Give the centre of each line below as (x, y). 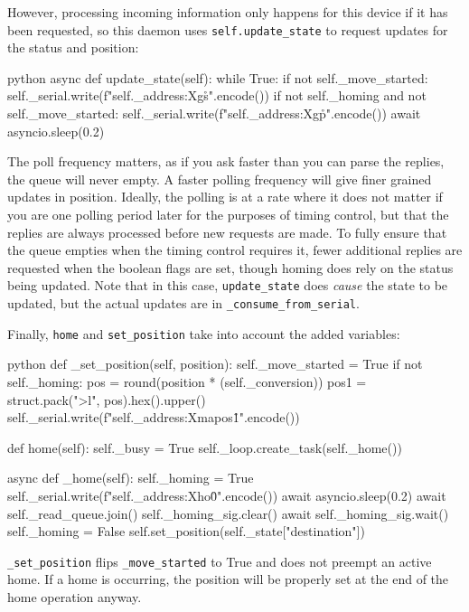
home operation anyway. (75, 596)
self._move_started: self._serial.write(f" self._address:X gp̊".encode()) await (214, 113)
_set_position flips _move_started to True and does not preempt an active (220, 561)
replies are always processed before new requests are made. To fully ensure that (227, 232)
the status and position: (73, 47)
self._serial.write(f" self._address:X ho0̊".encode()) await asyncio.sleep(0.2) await (227, 495)
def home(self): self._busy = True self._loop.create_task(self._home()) (205, 447)
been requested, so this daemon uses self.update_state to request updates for (228, 29)
